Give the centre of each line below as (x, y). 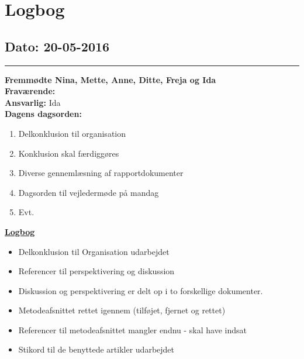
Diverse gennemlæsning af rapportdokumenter (101, 173)
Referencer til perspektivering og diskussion (96, 271)
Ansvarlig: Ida (33, 102)
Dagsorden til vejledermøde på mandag (89, 192)
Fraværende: (30, 91)
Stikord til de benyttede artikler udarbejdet (96, 349)
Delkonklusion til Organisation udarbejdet (94, 251)
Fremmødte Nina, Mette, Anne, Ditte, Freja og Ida (110, 79)
